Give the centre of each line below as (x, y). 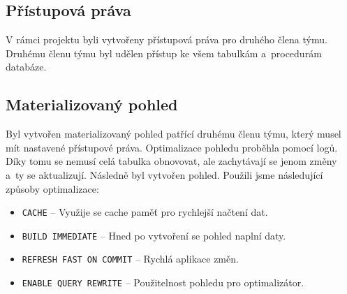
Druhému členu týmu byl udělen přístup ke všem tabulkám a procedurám (164, 53)
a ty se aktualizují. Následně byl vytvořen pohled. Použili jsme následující (164, 174)
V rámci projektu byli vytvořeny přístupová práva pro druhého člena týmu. (167, 39)
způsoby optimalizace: (52, 188)
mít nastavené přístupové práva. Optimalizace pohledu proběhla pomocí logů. (172, 147)
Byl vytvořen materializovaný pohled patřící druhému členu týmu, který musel (173, 134)
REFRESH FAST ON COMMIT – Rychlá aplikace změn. (130, 259)
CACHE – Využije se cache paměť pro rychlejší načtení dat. (145, 212)
